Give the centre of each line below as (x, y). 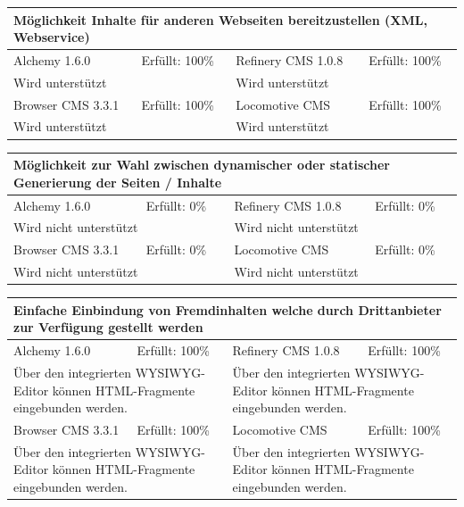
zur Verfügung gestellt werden (108, 327)
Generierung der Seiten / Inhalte (118, 182)
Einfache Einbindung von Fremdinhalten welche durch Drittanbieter (228, 309)
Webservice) (52, 37)
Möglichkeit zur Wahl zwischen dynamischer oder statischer (202, 165)
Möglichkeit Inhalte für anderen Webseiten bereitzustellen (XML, (220, 19)
